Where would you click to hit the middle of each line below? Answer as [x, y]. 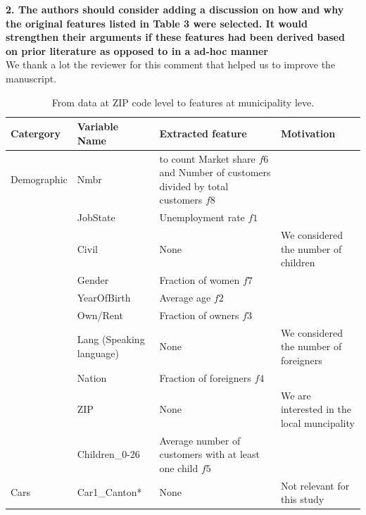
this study [302, 499]
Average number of [200, 440]
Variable [98, 126]
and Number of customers [215, 172]
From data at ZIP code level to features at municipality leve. [183, 102]
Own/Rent [100, 315]
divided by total [194, 186]
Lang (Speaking [111, 339]
